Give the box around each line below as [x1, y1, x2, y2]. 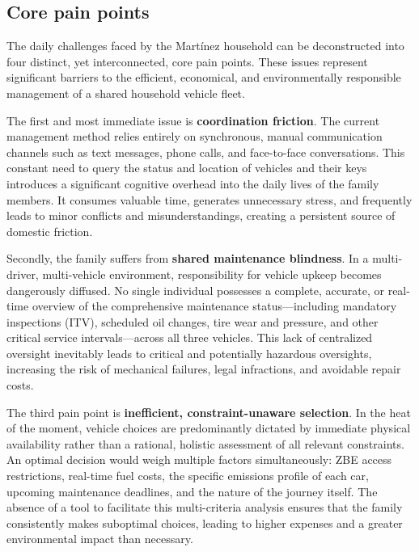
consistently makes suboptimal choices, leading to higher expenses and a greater [6, 514, 403, 531]
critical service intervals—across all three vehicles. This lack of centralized [6, 329, 373, 346]
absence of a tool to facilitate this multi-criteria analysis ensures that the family [6, 499, 403, 516]
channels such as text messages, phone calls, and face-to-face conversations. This [6, 143, 405, 160]
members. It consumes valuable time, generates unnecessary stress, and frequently [6, 191, 413, 208]
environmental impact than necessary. [6, 530, 193, 547]
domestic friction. [6, 222, 93, 239]
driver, [6, 265, 39, 282]
